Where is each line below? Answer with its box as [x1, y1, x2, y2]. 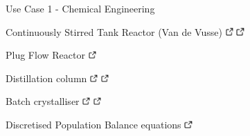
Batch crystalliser [6, 94, 80, 108]
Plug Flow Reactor [6, 48, 85, 62]
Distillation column [6, 70, 87, 85]
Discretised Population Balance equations [6, 117, 181, 131]
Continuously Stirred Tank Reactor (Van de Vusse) [6, 24, 222, 39]
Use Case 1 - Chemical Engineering [6, 1, 155, 15]
